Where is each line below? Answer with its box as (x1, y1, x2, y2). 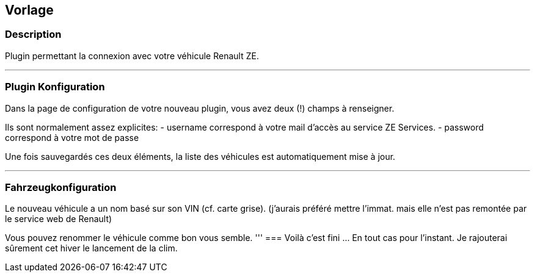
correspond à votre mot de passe (5, 132, 139, 143)
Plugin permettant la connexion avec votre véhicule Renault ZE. (5, 50, 259, 61)
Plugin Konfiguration (5, 81, 105, 93)
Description (5, 28, 62, 41)
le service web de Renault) (5, 214, 112, 225)
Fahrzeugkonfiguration (5, 181, 117, 193)
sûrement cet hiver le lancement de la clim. (5, 243, 178, 254)
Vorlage (5, 2, 54, 18)
